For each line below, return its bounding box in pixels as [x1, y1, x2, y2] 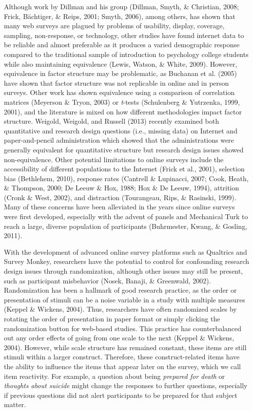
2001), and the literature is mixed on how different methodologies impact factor [4, 106, 242, 116]
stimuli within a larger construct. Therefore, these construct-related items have [4, 352, 240, 362]
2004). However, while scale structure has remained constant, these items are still [4, 342, 247, 352]
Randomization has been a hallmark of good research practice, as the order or [4, 285, 237, 295]
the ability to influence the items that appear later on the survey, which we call [4, 361, 241, 371]
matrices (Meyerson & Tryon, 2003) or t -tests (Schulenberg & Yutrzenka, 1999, [4, 96, 240, 107]
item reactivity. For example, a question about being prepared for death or [4, 371, 225, 381]
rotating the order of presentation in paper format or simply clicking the [4, 314, 220, 323]
